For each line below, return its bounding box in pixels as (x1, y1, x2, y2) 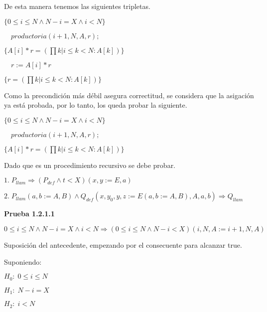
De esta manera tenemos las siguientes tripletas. (4, 1, 150, 11)
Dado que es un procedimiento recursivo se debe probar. (4, 159, 176, 170)
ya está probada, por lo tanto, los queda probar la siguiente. (4, 100, 187, 110)
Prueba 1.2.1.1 (4, 208, 55, 219)
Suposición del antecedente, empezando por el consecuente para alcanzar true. (4, 239, 242, 250)
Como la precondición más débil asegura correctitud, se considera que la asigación (4, 90, 254, 100)
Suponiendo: (4, 256, 42, 267)
